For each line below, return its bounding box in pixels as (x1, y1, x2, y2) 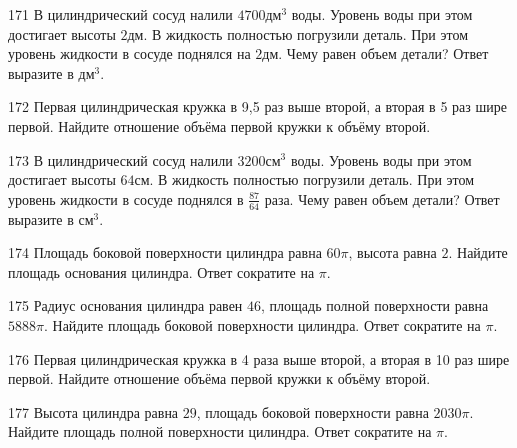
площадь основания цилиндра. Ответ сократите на (8, 261, 315, 282)
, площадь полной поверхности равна (261, 295, 489, 316)
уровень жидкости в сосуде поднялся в (8, 188, 244, 209)
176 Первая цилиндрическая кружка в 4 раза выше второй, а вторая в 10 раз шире (8, 348, 510, 369)
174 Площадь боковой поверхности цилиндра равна (8, 242, 322, 263)
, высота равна (348, 242, 437, 263)
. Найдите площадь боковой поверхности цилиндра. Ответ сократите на (43, 314, 481, 335)
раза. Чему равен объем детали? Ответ (264, 188, 500, 209)
